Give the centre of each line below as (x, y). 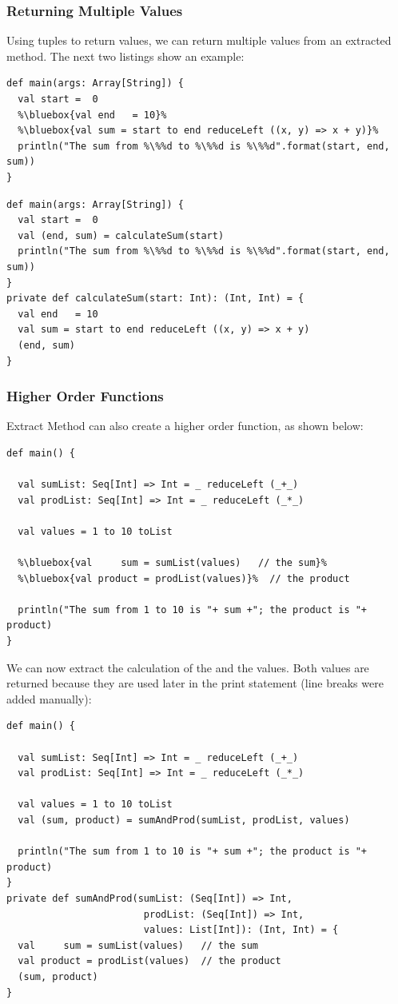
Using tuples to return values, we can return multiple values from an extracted (199, 40)
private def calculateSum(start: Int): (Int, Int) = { (155, 299)
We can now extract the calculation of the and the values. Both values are (188, 667)
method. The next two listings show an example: (125, 56)
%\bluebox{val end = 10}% (92, 115)
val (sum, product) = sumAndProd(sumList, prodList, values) (184, 820)
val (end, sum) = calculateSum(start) (121, 235)
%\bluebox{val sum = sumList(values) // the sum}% (172, 563)
